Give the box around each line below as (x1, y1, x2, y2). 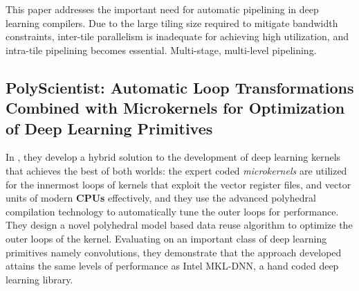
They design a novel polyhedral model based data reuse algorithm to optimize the (6, 218, 353, 232)
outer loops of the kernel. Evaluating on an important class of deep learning (6, 231, 327, 245)
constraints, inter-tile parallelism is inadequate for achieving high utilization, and (6, 29, 349, 44)
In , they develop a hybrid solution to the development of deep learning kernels (6, 150, 341, 164)
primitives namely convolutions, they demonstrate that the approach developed (6, 245, 342, 259)
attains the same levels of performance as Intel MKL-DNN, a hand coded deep (6, 258, 339, 273)
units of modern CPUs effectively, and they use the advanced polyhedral (6, 191, 316, 205)
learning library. (6, 272, 73, 286)
